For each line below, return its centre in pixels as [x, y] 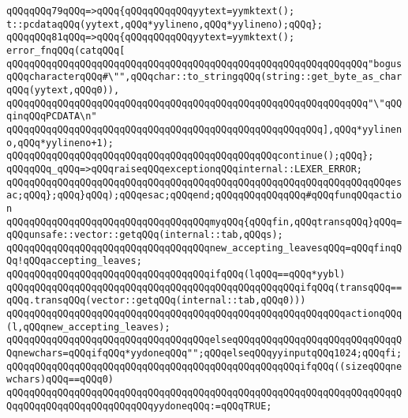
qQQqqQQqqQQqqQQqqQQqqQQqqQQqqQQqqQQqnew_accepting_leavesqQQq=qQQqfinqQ [204, 248]
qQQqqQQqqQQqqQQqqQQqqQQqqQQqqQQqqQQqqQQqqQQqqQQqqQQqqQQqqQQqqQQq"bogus [204, 64]
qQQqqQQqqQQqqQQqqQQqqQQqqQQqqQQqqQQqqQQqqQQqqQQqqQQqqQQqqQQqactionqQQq [204, 314]
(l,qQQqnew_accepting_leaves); [88, 327]
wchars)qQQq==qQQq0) [60, 380]
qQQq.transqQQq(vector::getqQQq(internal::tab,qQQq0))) [156, 301]
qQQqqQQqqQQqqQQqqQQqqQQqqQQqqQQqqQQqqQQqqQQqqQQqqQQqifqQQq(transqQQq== [204, 287]
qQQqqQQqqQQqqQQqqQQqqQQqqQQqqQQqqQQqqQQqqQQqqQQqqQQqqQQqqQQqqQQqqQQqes [204, 182]
